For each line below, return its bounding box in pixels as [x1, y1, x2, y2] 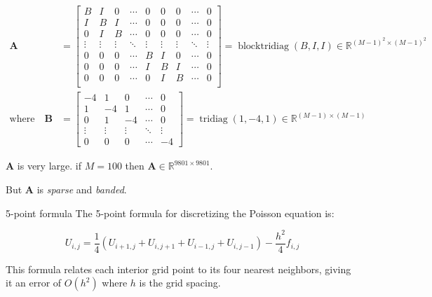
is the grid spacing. [139, 275, 221, 290]
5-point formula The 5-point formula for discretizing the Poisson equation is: [6, 205, 335, 220]
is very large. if [17, 158, 81, 173]
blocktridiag [238, 41, 289, 52]
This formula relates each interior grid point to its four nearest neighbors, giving [6, 261, 351, 276]
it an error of [6, 275, 62, 290]
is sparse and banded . [36, 182, 127, 197]
